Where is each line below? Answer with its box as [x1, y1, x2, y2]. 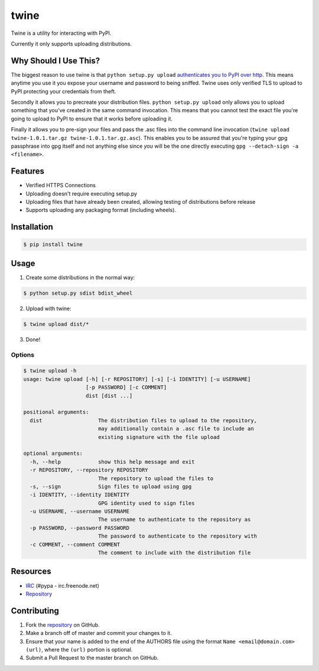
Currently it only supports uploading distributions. [11, 40, 132, 47]
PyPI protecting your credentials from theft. [11, 87, 116, 95]
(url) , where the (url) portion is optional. [25, 646, 133, 653]
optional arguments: [23, 450, 83, 457]
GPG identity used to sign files [97, 500, 195, 506]
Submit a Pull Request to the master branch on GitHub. [25, 654, 159, 662]
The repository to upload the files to [97, 475, 214, 481]
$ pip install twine [23, 241, 83, 248]
